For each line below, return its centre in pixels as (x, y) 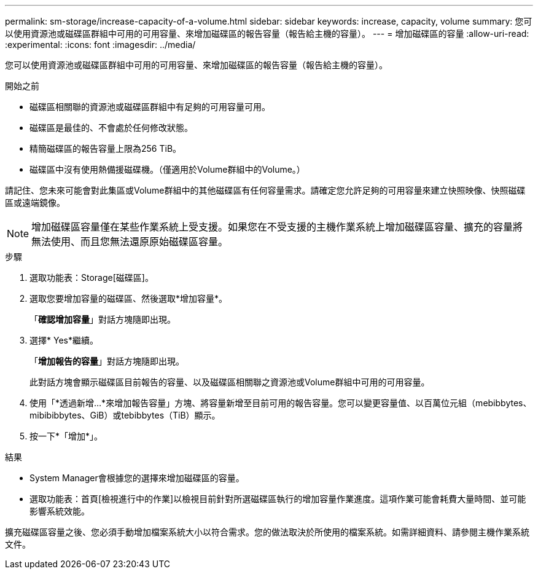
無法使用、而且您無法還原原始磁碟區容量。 (130, 242)
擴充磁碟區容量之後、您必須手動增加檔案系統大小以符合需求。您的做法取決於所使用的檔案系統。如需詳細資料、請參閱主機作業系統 (267, 532)
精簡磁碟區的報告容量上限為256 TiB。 (106, 148)
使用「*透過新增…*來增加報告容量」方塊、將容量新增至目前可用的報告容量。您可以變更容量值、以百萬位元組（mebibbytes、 (281, 403)
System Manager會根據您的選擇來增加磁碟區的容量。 (137, 478)
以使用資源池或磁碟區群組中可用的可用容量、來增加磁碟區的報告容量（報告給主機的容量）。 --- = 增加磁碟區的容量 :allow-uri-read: (267, 33)
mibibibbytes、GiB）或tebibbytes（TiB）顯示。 (125, 415)
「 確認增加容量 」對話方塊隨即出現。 (103, 319)
